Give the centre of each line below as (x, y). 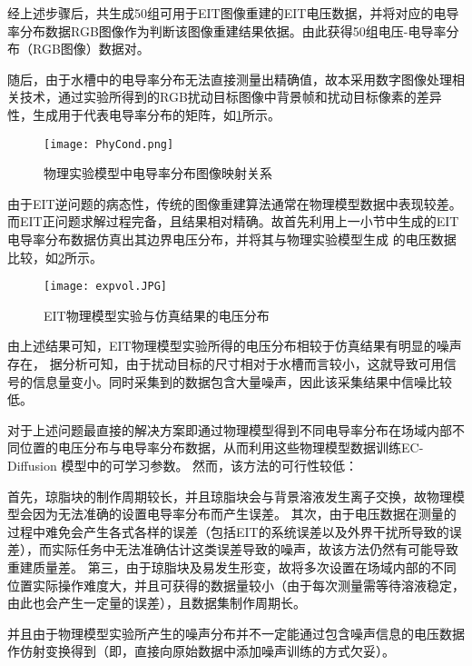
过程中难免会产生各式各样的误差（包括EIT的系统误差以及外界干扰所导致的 (228, 531)
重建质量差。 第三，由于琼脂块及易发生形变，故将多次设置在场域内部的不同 (232, 567)
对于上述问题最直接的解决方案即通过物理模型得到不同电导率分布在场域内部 (230, 429)
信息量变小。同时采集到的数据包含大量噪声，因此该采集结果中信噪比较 (242, 381)
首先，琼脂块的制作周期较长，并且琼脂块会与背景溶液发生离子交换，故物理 (230, 496)
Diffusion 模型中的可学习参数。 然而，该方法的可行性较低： (183, 465)
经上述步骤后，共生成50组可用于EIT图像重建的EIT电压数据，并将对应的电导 (233, 13)
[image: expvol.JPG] (106, 287)
